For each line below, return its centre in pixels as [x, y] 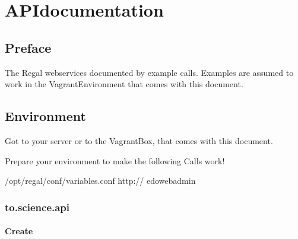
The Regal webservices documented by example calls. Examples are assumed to [149, 72]
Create [19, 231]
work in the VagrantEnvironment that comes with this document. [124, 84]
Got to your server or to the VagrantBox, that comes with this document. [139, 140]
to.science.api [37, 207]
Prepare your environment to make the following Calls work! [115, 160]
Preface [28, 47]
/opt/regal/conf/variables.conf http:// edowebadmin [100, 181]
